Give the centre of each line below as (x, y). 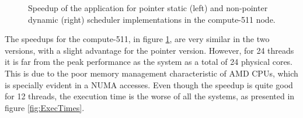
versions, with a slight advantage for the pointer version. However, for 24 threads (149, 50)
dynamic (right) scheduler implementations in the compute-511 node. (152, 19)
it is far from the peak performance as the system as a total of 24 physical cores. (149, 62)
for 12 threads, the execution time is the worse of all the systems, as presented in (150, 96)
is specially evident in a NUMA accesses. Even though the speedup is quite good (149, 84)
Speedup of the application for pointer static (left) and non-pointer (148, 8)
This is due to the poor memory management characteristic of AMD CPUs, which (151, 73)
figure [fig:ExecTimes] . (45, 107)
